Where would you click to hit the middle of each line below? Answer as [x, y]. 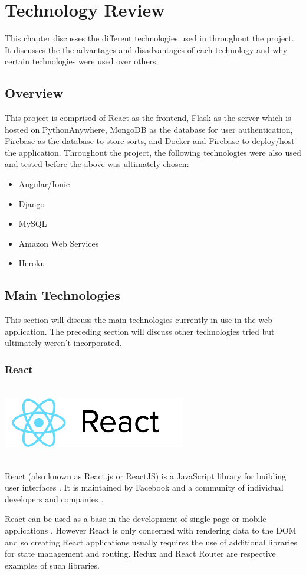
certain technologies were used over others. [82, 61]
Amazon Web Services [59, 243]
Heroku [32, 263]
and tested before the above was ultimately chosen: [97, 164]
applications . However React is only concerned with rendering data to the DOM [151, 530]
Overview [34, 93]
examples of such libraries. [52, 565]
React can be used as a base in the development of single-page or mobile [136, 519]
